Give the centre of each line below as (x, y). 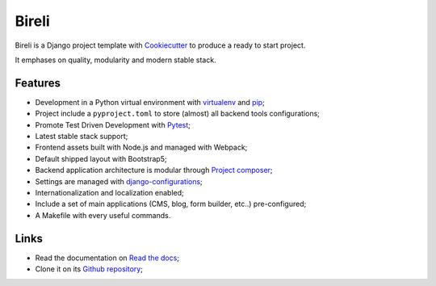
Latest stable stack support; (82, 137)
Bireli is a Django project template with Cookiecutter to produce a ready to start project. (160, 45)
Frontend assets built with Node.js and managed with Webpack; (141, 147)
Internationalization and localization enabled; (110, 192)
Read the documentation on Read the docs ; (107, 258)
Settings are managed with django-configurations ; (119, 181)
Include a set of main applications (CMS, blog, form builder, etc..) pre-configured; (171, 204)
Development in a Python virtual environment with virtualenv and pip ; (150, 102)
